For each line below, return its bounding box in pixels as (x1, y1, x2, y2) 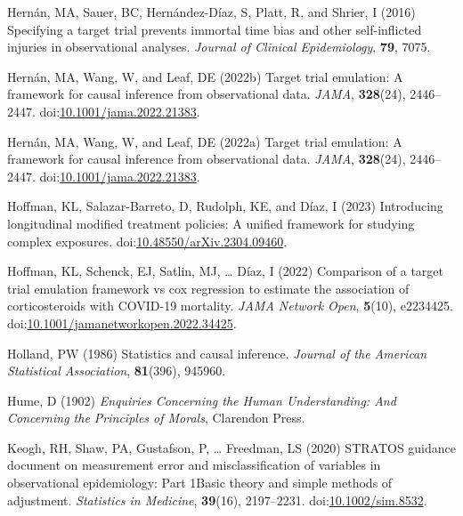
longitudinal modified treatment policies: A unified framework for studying (7, 214, 415, 232)
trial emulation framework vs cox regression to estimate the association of (7, 278, 410, 297)
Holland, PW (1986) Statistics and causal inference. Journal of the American (7, 343, 427, 362)
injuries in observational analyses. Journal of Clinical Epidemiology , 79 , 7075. (7, 37, 431, 56)
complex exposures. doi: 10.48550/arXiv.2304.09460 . (7, 231, 288, 250)
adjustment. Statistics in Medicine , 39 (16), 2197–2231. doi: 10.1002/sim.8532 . (7, 490, 427, 509)
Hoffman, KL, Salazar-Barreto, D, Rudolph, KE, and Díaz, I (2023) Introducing (7, 197, 443, 215)
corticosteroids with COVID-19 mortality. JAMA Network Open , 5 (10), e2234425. (7, 296, 453, 315)
